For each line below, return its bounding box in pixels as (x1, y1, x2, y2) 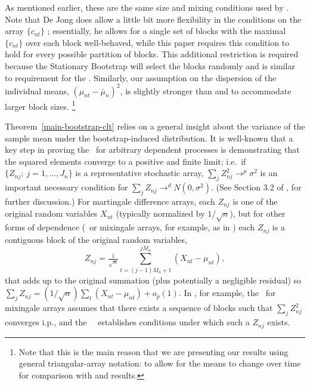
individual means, (5, 84, 69, 97)
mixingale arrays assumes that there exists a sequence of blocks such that (5, 301, 273, 314)
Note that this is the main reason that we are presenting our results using (18, 345, 289, 358)
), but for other (230, 207, 286, 220)
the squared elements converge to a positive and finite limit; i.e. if (5, 155, 246, 167)
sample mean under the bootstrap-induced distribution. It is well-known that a (5, 131, 293, 144)
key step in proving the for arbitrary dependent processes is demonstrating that (5, 143, 300, 156)
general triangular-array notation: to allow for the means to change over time (18, 357, 301, 369)
